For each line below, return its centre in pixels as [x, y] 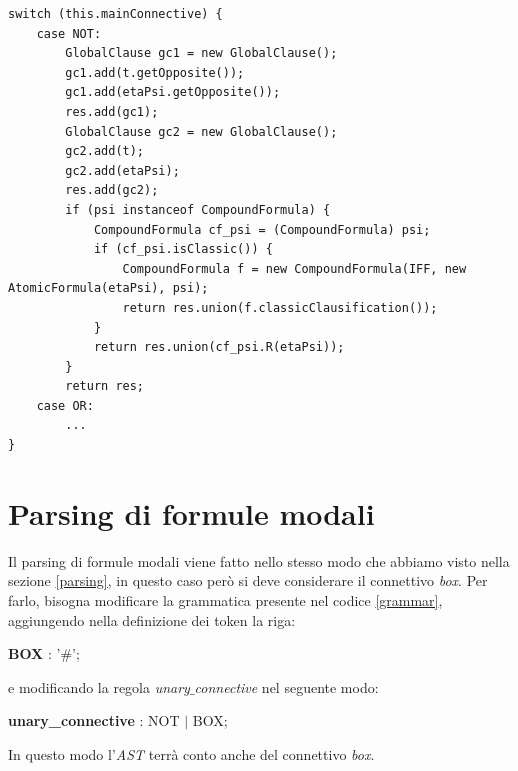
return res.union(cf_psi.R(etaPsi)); [219, 347]
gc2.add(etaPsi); [122, 170]
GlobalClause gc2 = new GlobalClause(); [201, 131]
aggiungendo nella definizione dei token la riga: [152, 619]
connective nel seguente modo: [286, 686]
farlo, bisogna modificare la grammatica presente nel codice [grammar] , [225, 599]
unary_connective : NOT [94, 720]
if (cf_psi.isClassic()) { [183, 249]
